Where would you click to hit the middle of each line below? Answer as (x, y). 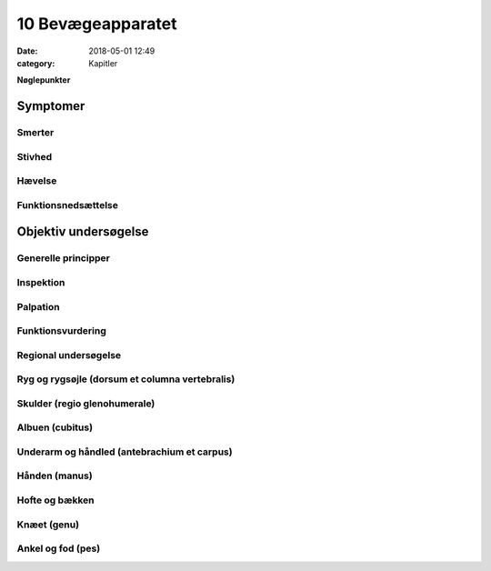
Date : (27, 51)
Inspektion (41, 282)
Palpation (38, 306)
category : (36, 63)
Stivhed (35, 156)
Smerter (35, 133)
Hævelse (37, 181)
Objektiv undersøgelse (83, 232)
